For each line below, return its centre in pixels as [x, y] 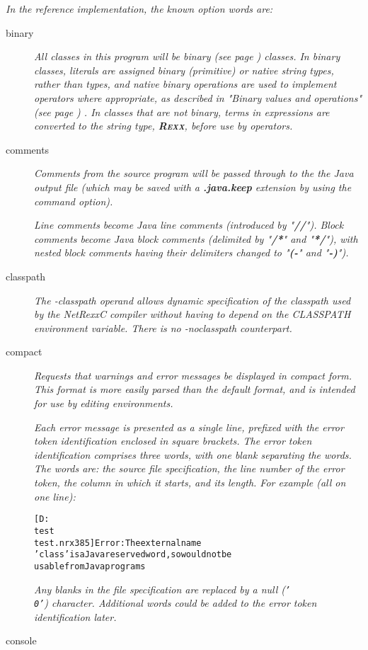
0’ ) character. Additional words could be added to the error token [176, 603]
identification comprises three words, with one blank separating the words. [193, 454]
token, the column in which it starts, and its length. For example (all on [190, 483]
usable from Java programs [90, 566]
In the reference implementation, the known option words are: [139, 8]
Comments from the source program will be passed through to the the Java [194, 173]
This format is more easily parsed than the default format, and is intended [195, 389]
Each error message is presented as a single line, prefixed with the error [189, 427]
